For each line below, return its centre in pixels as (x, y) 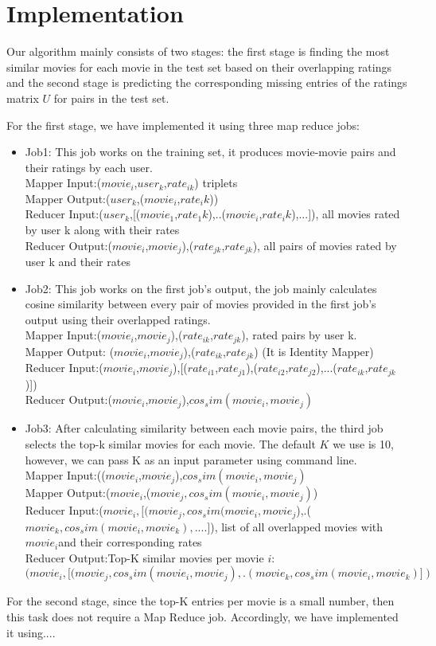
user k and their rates (78, 262)
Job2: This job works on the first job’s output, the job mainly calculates (201, 288)
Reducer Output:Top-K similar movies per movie (144, 557)
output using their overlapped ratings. (118, 319)
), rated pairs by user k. (299, 335)
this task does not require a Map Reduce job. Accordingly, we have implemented (202, 617)
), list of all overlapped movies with (297, 526)
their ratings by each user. (89, 167)
